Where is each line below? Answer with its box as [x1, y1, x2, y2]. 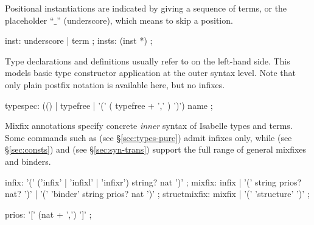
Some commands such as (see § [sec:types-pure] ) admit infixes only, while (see [5, 131, 292, 144]
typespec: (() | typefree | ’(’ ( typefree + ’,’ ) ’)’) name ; [5, 99, 213, 111]
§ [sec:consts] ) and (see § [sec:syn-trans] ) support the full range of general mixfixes [5, 143, 307, 156]
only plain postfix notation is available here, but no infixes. [5, 78, 225, 91]
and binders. [5, 154, 51, 167]
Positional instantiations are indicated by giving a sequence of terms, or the [5, 2, 287, 14]
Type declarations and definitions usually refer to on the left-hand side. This [5, 54, 290, 67]
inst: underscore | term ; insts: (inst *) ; [5, 34, 153, 47]
